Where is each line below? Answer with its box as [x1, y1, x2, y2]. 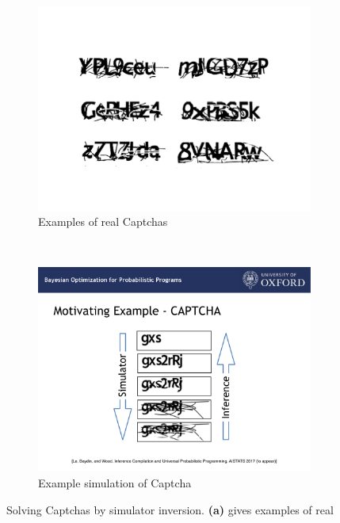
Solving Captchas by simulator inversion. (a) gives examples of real [6, 501, 334, 517]
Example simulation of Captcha [38, 475, 192, 491]
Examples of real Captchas [38, 213, 168, 230]
